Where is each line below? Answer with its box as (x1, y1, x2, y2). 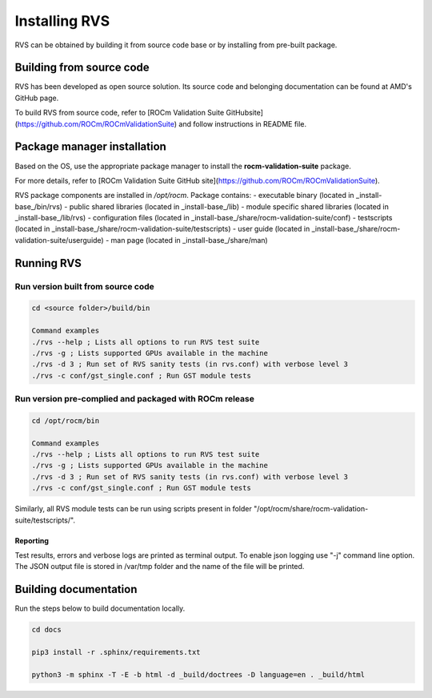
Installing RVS (14, 12, 110, 30)
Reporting (14, 535, 50, 545)
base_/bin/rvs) (14, 201, 63, 212)
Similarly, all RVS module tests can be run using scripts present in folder (14, 504, 252, 514)
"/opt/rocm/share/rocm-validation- (253, 504, 369, 514)
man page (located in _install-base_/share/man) (110, 235, 268, 244)
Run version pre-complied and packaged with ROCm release (14, 393, 255, 405)
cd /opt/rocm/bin (31, 416, 100, 425)
